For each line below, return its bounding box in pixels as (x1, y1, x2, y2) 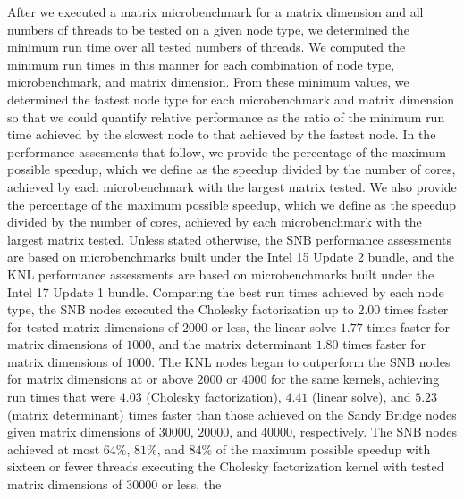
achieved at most (7, 439, 100, 458)
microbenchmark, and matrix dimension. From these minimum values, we (7, 72, 409, 91)
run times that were (7, 387, 116, 406)
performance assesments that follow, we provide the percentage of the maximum (7, 142, 446, 161)
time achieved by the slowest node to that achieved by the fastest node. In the (7, 125, 436, 144)
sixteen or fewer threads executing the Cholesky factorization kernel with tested (7, 457, 444, 476)
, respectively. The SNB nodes (292, 422, 458, 441)
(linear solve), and (311, 387, 411, 406)
